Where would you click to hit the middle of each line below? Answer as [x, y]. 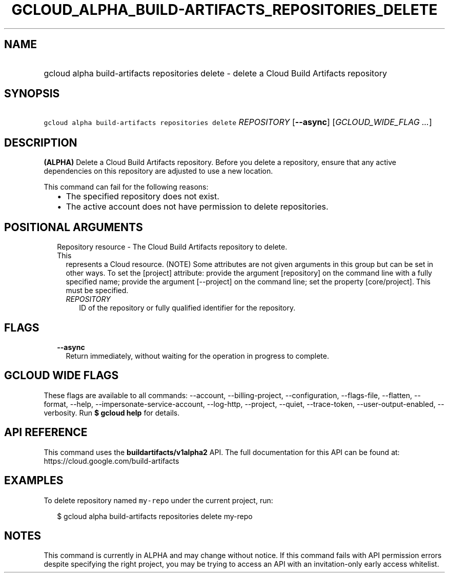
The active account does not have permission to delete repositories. [197, 207]
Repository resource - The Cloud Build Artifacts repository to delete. [172, 247]
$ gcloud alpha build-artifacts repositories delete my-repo [155, 516]
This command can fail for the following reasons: [126, 187]
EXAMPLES [34, 481]
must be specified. [97, 291]
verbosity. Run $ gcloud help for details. [112, 413]
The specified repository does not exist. [142, 197]
